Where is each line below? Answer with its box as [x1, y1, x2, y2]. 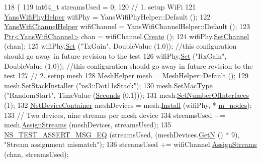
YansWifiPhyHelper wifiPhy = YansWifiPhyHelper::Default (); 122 [4, 11, 211, 22]
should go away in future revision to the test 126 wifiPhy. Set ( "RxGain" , [4, 50, 227, 61]
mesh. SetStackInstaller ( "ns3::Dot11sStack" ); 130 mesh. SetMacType [4, 80, 213, 90]
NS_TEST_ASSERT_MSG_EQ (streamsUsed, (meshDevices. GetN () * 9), [4, 129, 240, 139]
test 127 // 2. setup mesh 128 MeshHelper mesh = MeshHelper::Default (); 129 [4, 70, 249, 81]
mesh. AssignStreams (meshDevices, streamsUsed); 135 [4, 119, 171, 130]
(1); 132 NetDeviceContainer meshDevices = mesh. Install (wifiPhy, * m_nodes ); [4, 99, 252, 110]
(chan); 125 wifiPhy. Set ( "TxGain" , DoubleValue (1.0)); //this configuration [4, 41, 237, 51]
